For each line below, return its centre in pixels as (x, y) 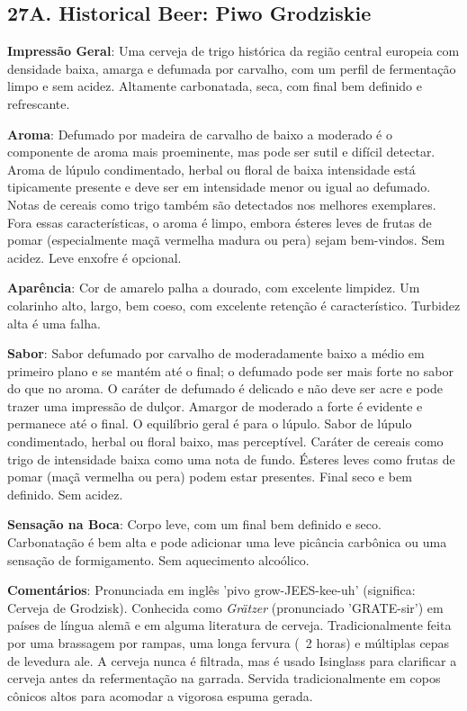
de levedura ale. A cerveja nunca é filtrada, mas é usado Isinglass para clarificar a (232, 660)
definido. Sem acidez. (65, 494)
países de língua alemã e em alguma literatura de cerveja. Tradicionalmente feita (229, 625)
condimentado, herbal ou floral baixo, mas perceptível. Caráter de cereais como (225, 441)
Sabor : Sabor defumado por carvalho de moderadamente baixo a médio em (216, 353)
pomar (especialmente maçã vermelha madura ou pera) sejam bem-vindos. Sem (226, 240)
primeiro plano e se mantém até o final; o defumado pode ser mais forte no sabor (230, 370)
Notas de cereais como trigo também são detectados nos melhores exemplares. (222, 204)
